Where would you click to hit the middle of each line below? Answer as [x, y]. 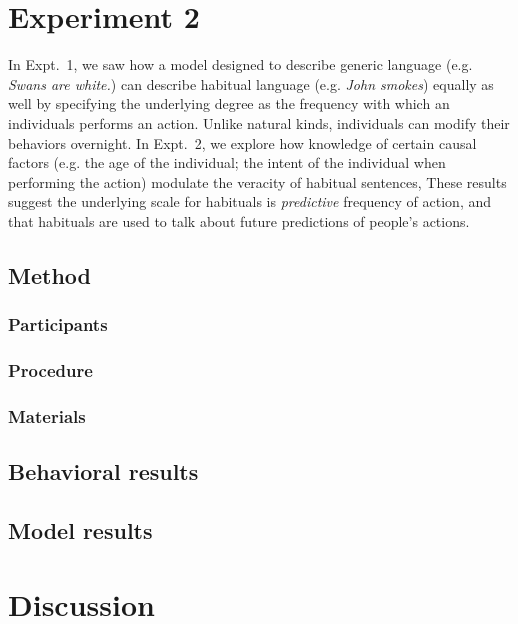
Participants [58, 324]
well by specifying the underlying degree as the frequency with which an [229, 103]
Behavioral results [103, 471]
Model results [80, 529]
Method [49, 274]
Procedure [50, 370]
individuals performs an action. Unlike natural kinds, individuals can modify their [259, 122]
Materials [47, 415]
